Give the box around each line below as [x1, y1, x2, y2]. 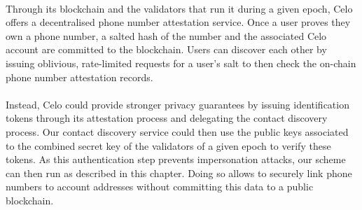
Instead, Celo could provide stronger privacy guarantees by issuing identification [6, 97, 349, 111]
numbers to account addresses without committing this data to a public [6, 179, 314, 194]
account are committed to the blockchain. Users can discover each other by [6, 42, 327, 57]
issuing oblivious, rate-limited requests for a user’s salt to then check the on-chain [6, 55, 356, 70]
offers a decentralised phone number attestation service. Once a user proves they [6, 15, 351, 29]
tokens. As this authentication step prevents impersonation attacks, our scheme [6, 152, 346, 167]
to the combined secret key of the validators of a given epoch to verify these [6, 138, 331, 153]
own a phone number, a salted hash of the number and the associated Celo [6, 28, 327, 43]
